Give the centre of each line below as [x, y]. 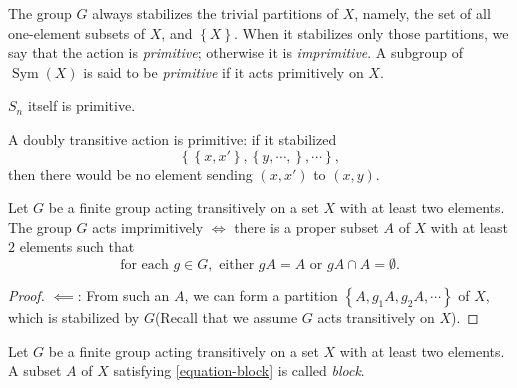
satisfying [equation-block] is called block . [239, 370]
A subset [35, 370]
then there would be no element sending [130, 173]
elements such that [77, 246]
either [237, 264]
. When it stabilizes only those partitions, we [371, 32]
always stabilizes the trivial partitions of [215, 13]
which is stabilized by [74, 316]
